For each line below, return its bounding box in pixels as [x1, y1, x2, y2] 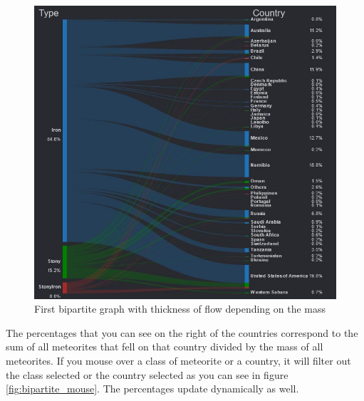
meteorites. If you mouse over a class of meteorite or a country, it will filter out [6, 353, 351, 368]
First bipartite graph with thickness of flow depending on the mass [34, 301, 326, 316]
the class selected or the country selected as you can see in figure [6, 367, 288, 382]
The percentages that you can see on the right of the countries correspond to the [6, 325, 358, 340]
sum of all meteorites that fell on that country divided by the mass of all [6, 339, 323, 354]
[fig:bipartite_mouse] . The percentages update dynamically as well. [6, 381, 299, 396]
